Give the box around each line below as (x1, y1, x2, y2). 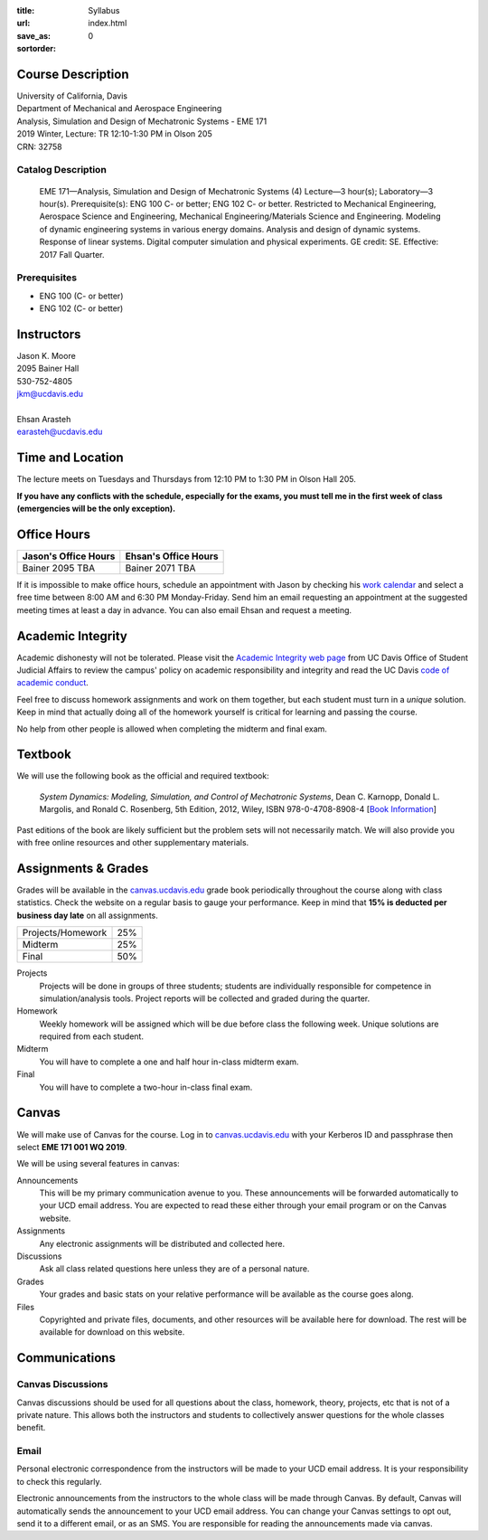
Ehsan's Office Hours (125, 550, 219, 562)
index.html (88, 18, 127, 29)
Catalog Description (16, 164, 108, 176)
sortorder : (16, 43, 56, 54)
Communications (16, 1350, 117, 1365)
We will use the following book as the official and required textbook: (16, 770, 270, 781)
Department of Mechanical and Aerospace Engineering (16, 103, 222, 114)
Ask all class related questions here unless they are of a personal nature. (39, 1263, 310, 1274)
